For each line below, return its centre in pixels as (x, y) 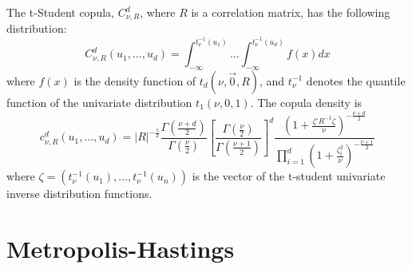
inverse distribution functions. (79, 194)
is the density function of (135, 80)
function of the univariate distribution (99, 102)
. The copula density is (306, 102)
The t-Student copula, (60, 12)
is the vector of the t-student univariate (289, 176)
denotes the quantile (356, 80)
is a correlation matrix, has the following (291, 12)
